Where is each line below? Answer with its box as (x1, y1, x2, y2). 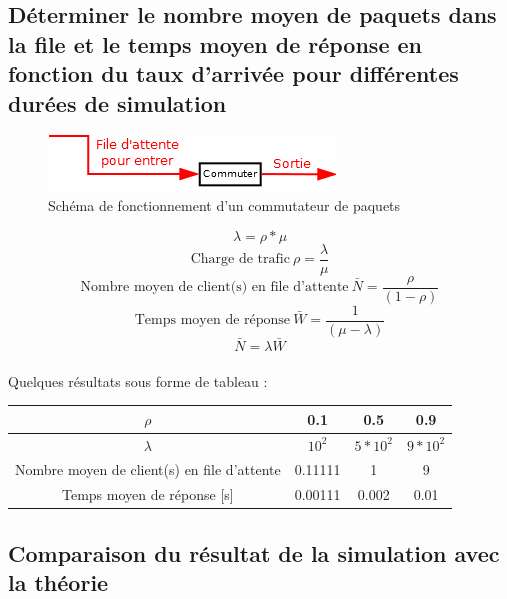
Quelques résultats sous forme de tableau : (8, 370, 268, 391)
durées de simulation (8, 87, 227, 118)
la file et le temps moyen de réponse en (8, 28, 422, 59)
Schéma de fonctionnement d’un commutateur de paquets (48, 194, 401, 215)
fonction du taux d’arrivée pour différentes (8, 58, 459, 89)
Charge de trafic (190, 252, 290, 267)
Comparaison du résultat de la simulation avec (8, 537, 500, 568)
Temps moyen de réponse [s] (61, 484, 234, 505)
